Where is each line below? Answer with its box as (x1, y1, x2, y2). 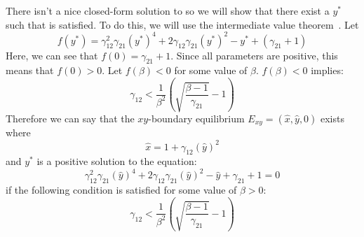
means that (6, 63, 54, 78)
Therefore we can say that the (6, 110, 135, 125)
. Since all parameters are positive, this (170, 48, 338, 62)
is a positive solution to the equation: (36, 154, 197, 168)
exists (321, 110, 344, 125)
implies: (311, 63, 344, 78)
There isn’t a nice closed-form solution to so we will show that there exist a (6, 3, 330, 17)
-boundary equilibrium (148, 110, 245, 125)
